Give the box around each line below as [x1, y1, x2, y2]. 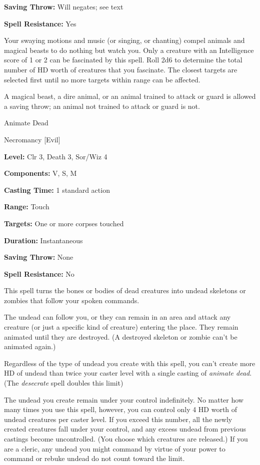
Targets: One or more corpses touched [4, 218, 124, 228]
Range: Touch [4, 201, 49, 212]
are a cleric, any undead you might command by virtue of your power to [4, 443, 225, 454]
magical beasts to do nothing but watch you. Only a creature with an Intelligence [4, 44, 254, 55]
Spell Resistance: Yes [4, 18, 76, 28]
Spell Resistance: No [4, 268, 74, 279]
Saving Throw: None [4, 252, 73, 262]
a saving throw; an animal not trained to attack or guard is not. [4, 100, 200, 111]
